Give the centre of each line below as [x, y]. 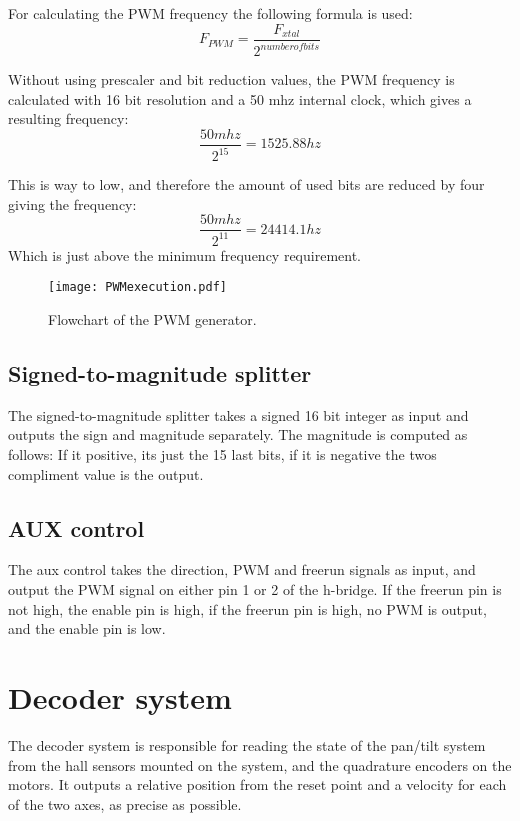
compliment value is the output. [106, 473]
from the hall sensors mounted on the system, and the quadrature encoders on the [260, 764]
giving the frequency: [72, 203]
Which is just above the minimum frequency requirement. [184, 254]
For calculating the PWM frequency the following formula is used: [210, 13]
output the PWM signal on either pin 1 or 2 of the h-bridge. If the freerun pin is [255, 589]
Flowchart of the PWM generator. [152, 319]
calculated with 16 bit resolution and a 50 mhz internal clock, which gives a [240, 98]
